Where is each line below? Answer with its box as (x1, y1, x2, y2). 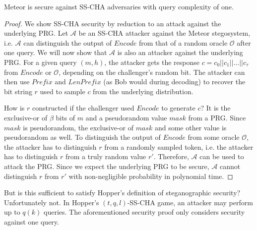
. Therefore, (153, 151, 189, 162)
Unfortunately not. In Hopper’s (4, 197, 99, 207)
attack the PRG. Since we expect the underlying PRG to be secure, (4, 161, 209, 171)
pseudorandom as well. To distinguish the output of (4, 132, 161, 142)
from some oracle (188, 132, 240, 142)
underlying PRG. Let (4, 28, 68, 38)
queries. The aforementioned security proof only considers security (44, 207, 245, 217)
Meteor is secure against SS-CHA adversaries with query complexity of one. (4, 1, 234, 11)
